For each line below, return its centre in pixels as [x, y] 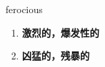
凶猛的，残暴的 [56, 56]
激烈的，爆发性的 [60, 32]
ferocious [24, 9]
